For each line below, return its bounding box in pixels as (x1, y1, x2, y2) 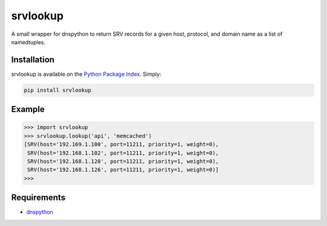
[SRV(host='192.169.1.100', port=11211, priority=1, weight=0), (24, 141, 219, 148)
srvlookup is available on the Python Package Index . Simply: (11, 70, 162, 78)
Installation (11, 55, 54, 65)
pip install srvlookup (24, 87, 91, 93)
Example (11, 104, 45, 115)
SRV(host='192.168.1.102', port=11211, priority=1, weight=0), (27, 149, 219, 156)
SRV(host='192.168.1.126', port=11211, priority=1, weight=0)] (27, 167, 219, 173)
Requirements (11, 193, 66, 203)
